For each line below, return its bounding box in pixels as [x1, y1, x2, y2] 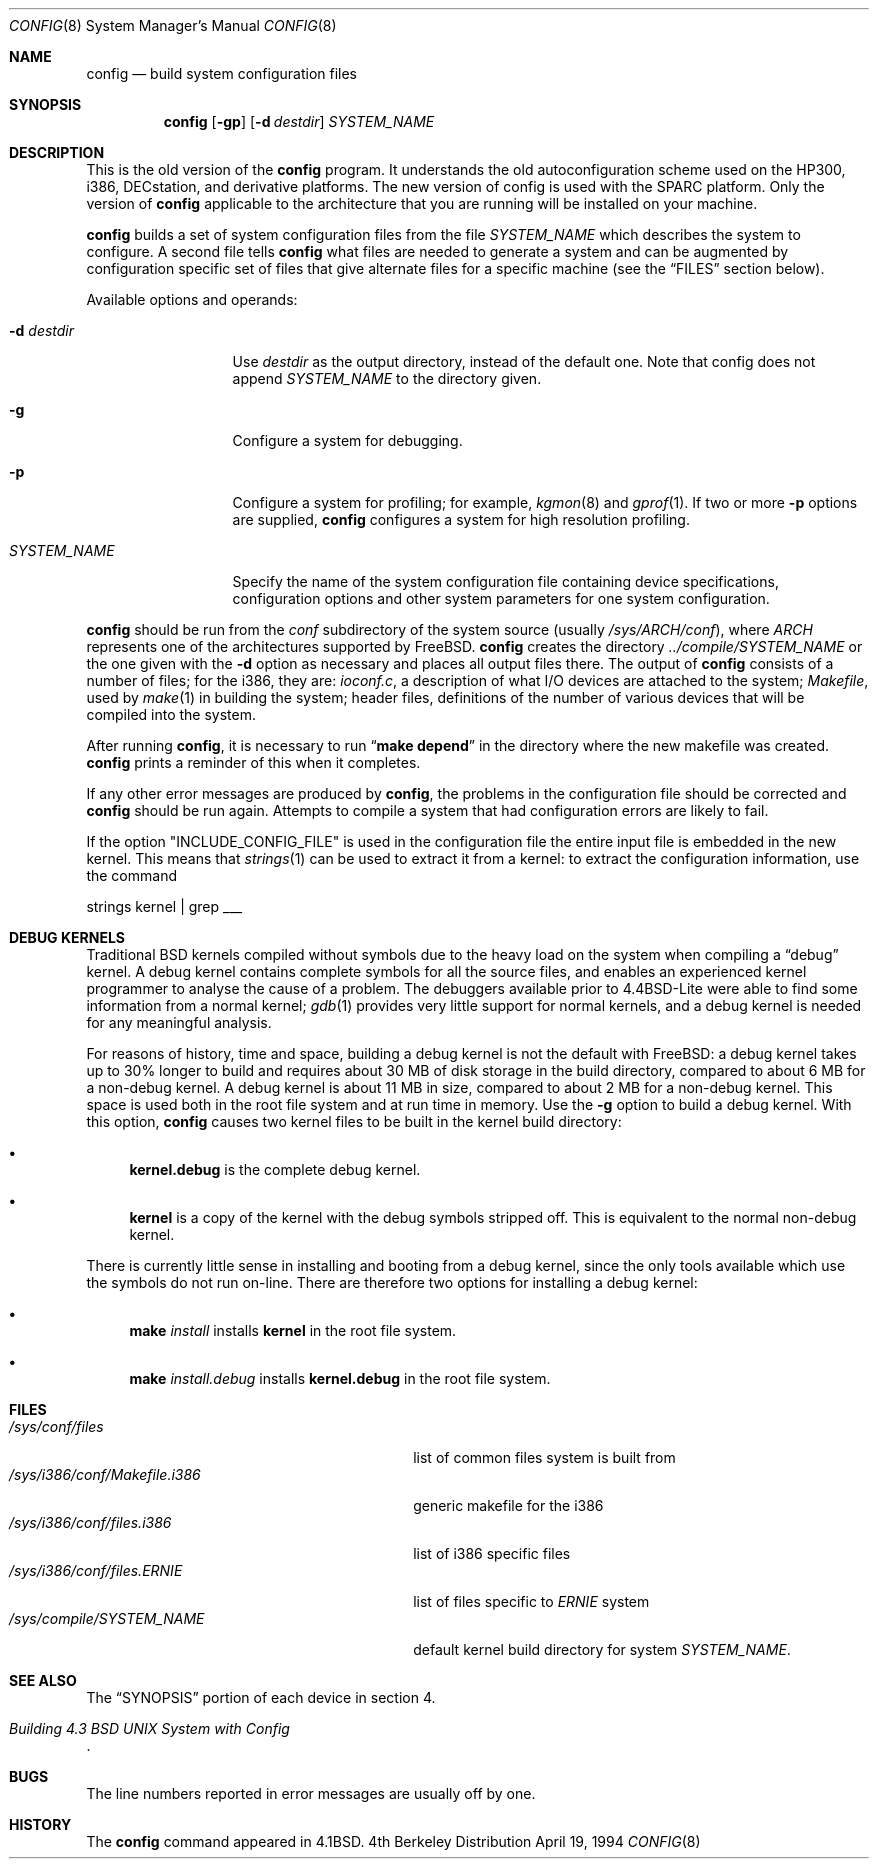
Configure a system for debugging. [232, 432, 463, 449]
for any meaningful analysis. [86, 1014, 272, 1031]
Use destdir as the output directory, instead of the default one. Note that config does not [232, 353, 816, 370]
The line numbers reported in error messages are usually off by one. [86, 1785, 536, 1802]
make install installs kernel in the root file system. [129, 1322, 457, 1339]
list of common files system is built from [413, 1449, 676, 1466]
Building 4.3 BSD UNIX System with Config [9, 1720, 290, 1737]
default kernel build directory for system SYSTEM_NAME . [413, 1641, 791, 1658]
